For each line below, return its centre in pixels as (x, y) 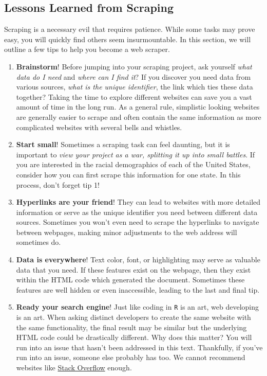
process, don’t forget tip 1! (58, 184)
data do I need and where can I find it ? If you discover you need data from (133, 76)
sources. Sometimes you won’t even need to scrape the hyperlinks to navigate (138, 222)
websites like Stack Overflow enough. (74, 368)
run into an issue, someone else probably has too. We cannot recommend (131, 357)
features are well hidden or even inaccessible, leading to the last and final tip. (138, 289)
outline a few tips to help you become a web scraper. (87, 49)
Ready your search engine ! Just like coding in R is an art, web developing (137, 307)
